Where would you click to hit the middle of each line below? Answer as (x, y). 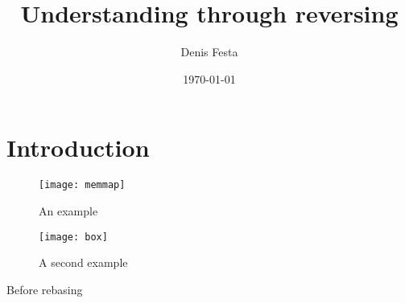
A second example (83, 262)
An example (68, 210)
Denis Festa (209, 52)
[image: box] (73, 237)
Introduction (78, 147)
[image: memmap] (82, 185)
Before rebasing (45, 289)
